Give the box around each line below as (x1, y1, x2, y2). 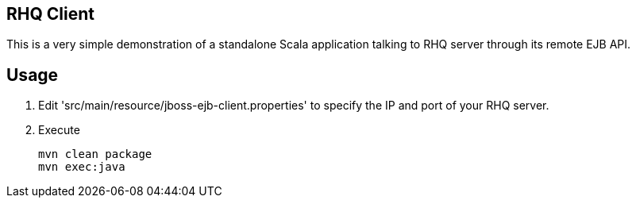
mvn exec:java (38, 160, 125, 174)
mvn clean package (38, 148, 152, 161)
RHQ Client (6, 4, 94, 24)
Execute (38, 123, 80, 137)
